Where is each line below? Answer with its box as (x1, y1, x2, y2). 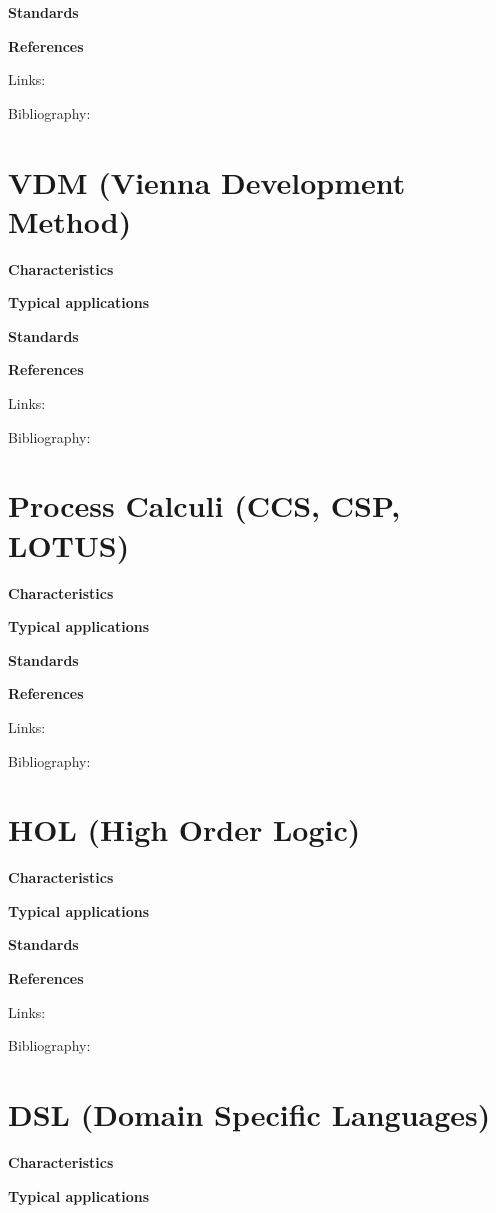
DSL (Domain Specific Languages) (8, 1094, 491, 1134)
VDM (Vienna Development (8, 161, 406, 202)
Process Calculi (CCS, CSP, (8, 485, 401, 526)
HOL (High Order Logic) (8, 809, 361, 850)
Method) (8, 200, 132, 241)
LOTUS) (8, 524, 130, 565)
